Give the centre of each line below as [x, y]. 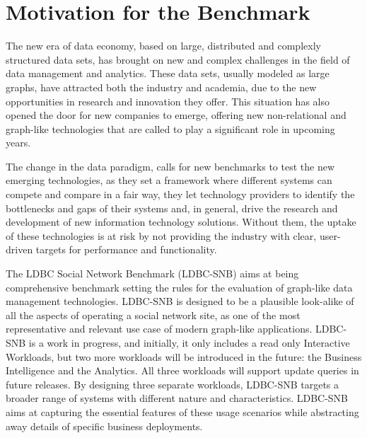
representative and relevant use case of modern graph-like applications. [159, 329]
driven [19, 249]
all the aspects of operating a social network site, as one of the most [153, 315]
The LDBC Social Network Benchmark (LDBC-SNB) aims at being [152, 273]
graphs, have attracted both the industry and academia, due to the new [161, 87]
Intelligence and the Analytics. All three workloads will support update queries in [182, 370]
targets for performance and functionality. [126, 249]
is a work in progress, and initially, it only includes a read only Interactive [189, 342]
